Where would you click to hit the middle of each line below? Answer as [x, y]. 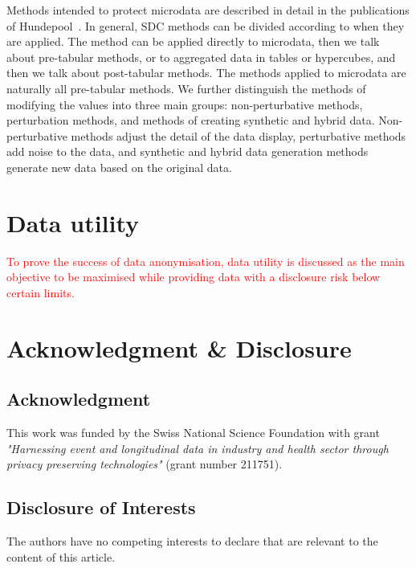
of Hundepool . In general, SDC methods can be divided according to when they [206, 25]
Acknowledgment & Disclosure [179, 347]
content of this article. [61, 556]
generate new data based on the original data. [119, 167]
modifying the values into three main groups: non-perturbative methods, [185, 104]
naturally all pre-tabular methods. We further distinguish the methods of [186, 88]
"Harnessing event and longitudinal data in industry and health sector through [198, 448]
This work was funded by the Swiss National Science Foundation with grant [193, 433]
